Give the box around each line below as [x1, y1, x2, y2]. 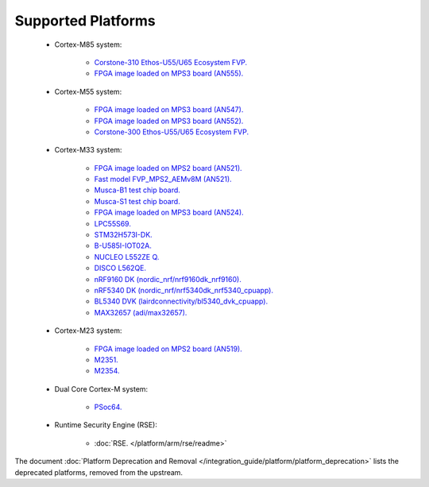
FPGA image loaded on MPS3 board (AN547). [94, 105, 244, 114]
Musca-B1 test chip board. [94, 185, 180, 195]
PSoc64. [94, 402, 122, 412]
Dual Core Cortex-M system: [54, 384, 149, 393]
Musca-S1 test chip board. [94, 196, 180, 206]
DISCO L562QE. [94, 263, 147, 273]
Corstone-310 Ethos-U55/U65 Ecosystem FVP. [94, 57, 248, 67]
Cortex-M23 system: [54, 326, 122, 335]
